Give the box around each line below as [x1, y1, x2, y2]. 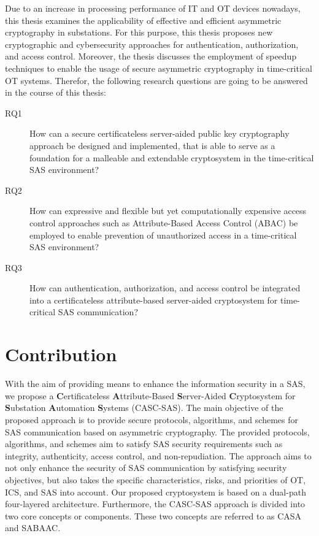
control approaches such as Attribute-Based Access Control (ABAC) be [29, 216, 298, 229]
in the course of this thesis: [5, 86, 106, 99]
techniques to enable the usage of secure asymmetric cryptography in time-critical [5, 61, 312, 74]
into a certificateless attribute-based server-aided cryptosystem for [29, 293, 278, 306]
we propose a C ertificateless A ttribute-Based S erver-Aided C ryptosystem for [5, 389, 296, 402]
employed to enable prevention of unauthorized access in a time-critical [29, 228, 297, 241]
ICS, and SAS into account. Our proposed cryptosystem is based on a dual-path [5, 485, 306, 498]
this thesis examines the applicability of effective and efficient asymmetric [5, 13, 282, 26]
